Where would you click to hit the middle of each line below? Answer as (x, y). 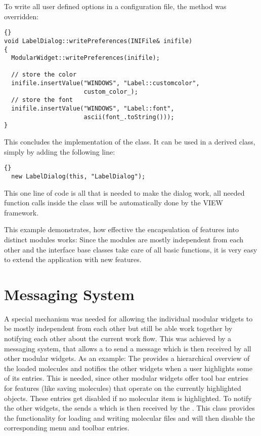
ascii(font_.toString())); (129, 117)
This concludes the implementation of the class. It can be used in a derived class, (130, 142)
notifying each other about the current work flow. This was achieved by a (118, 338)
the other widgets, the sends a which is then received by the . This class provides (129, 408)
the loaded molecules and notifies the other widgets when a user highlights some (128, 368)
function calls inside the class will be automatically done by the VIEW (114, 203)
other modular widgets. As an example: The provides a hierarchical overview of (127, 358)
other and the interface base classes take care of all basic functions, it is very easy (131, 249)
